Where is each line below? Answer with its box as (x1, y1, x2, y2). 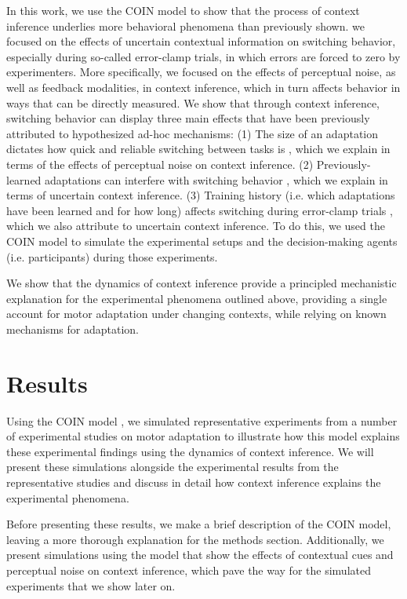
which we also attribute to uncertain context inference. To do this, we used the (6, 217, 385, 234)
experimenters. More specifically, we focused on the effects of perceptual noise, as (6, 64, 396, 80)
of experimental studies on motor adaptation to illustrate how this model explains (6, 428, 400, 444)
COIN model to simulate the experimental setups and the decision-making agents (6, 232, 398, 249)
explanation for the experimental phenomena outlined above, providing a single (6, 290, 387, 306)
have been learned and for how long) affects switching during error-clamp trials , (6, 202, 393, 218)
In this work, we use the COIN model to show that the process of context (6, 2, 360, 18)
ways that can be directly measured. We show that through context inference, (6, 94, 380, 111)
